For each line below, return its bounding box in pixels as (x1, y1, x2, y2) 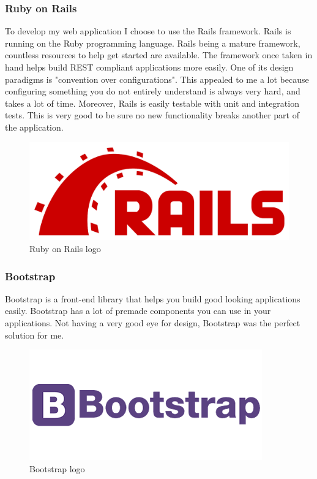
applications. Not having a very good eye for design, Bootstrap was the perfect (5, 316, 300, 329)
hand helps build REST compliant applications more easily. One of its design (5, 61, 294, 73)
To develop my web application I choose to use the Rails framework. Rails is (5, 25, 291, 37)
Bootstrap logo (29, 462, 85, 475)
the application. (5, 120, 64, 133)
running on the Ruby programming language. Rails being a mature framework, (5, 36, 300, 49)
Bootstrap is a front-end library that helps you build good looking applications (5, 292, 300, 305)
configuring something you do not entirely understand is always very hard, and (5, 85, 300, 98)
